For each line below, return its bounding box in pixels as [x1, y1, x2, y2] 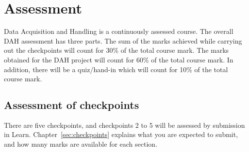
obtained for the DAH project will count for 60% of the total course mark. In [4, 54, 233, 64]
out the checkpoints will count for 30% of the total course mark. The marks [4, 45, 229, 55]
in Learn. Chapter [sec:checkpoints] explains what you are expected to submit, [4, 129, 238, 139]
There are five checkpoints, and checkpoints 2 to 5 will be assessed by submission [4, 120, 245, 130]
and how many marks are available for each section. [4, 139, 158, 149]
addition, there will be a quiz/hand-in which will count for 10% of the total [4, 64, 228, 74]
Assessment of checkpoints [4, 97, 139, 112]
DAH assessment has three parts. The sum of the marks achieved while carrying [4, 35, 242, 46]
